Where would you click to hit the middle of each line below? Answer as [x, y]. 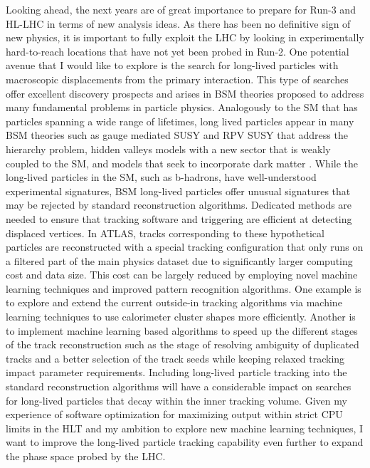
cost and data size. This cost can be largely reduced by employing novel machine [182, 275]
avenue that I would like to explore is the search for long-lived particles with [172, 65]
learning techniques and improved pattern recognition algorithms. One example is [184, 288]
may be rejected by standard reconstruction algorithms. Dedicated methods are [179, 205]
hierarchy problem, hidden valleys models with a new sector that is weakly [168, 149]
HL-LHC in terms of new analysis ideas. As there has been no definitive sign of [178, 23]
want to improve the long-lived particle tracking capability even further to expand [185, 442]
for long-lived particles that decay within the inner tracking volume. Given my [176, 400]
